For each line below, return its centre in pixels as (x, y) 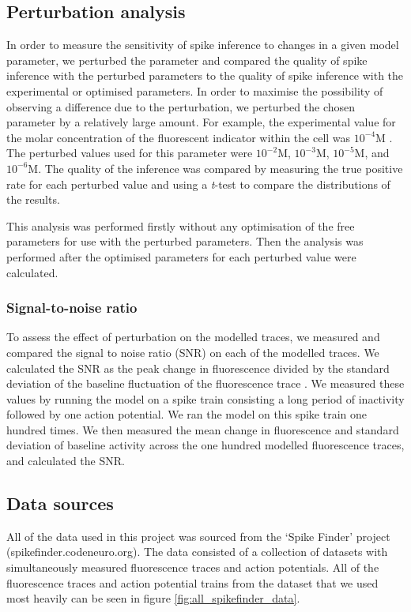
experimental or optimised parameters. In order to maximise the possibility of (195, 90)
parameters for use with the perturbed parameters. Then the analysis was (185, 241)
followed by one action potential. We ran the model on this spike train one (187, 414)
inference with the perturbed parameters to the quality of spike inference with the (205, 75)
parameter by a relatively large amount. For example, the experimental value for (201, 122)
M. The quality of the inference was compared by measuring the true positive (215, 168)
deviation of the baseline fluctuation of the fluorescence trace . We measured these (205, 383)
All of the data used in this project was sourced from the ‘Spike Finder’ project (198, 536)
